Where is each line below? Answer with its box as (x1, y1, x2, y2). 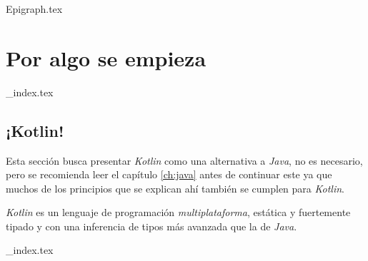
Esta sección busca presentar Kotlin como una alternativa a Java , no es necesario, (6, 153, 363, 168)
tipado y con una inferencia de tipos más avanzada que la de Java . (6, 218, 297, 233)
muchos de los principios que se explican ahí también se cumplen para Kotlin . (6, 180, 345, 195)
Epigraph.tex (6, 1, 63, 16)
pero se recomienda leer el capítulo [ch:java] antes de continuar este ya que (6, 167, 332, 182)
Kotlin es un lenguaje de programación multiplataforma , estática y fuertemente (6, 205, 351, 220)
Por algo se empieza (6, 43, 207, 72)
